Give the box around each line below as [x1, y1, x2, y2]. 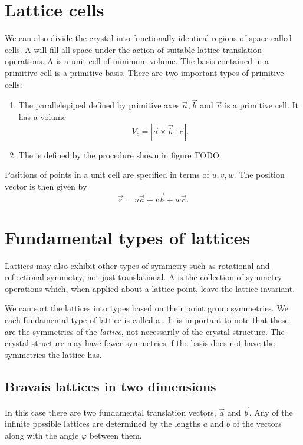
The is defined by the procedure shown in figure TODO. [18, 148, 222, 161]
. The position [233, 168, 285, 181]
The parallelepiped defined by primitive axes [18, 99, 180, 111]
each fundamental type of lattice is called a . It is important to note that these [5, 314, 289, 326]
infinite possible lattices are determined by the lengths [5, 417, 201, 430]
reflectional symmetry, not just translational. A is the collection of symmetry [5, 271, 282, 283]
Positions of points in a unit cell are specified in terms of [5, 168, 209, 181]
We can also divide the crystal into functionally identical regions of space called [5, 32, 292, 44]
